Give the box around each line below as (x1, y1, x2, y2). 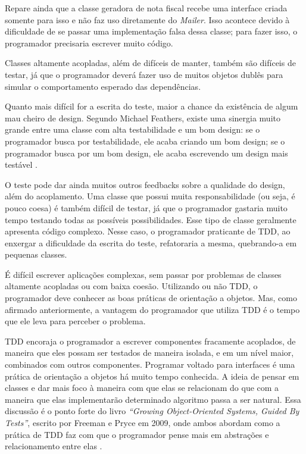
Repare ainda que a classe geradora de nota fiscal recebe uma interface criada (5, 2, 288, 14)
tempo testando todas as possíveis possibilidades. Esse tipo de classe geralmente (5, 213, 296, 226)
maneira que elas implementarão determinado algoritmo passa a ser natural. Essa (5, 393, 301, 405)
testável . (5, 158, 38, 171)
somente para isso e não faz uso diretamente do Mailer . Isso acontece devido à (5, 13, 290, 26)
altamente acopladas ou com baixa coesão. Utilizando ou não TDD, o (5, 280, 258, 292)
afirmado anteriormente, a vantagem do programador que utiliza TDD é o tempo (5, 303, 300, 315)
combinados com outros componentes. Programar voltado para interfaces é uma (5, 358, 295, 371)
